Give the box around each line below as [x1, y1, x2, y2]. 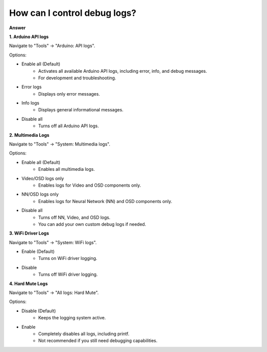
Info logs [21, 100, 40, 106]
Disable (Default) [21, 307, 56, 314]
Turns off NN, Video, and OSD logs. [38, 214, 111, 220]
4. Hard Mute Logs [9, 280, 48, 287]
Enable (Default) [21, 249, 55, 254]
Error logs [21, 84, 42, 90]
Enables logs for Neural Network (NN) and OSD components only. [38, 198, 173, 204]
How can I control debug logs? [9, 7, 136, 18]
